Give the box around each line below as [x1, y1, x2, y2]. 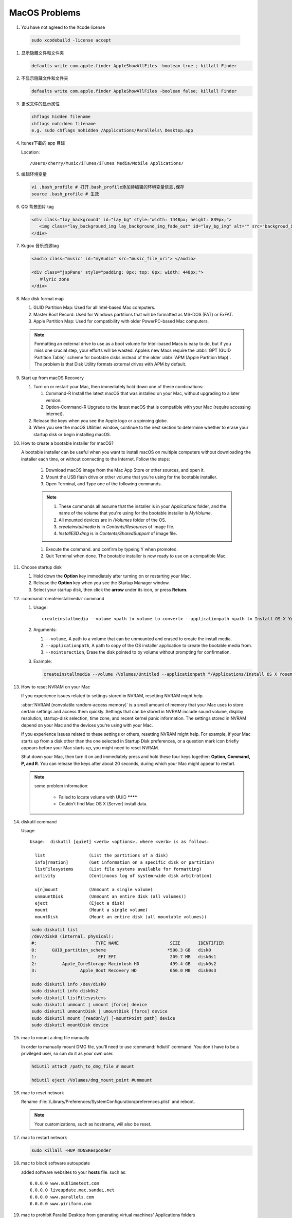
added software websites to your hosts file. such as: [21, 1169, 127, 1175]
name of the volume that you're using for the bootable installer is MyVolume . [58, 510, 212, 516]
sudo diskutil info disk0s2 [31, 988, 98, 994]
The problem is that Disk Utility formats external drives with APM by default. [34, 361, 187, 367]
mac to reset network [21, 1089, 64, 1096]
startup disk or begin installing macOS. [33, 431, 111, 437]
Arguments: [33, 627, 57, 633]
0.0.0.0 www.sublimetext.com [30, 1180, 99, 1186]
